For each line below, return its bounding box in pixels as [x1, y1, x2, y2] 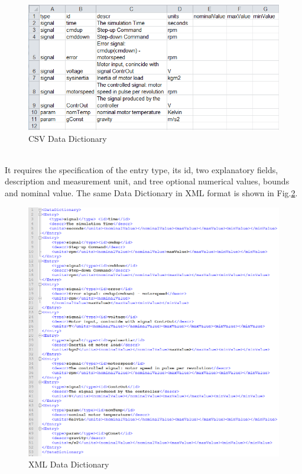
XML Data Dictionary [28, 458, 109, 470]
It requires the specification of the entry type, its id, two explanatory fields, [5, 163, 278, 176]
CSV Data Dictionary [28, 132, 107, 144]
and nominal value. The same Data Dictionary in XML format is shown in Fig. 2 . [5, 186, 298, 199]
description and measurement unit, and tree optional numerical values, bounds [5, 175, 290, 187]
